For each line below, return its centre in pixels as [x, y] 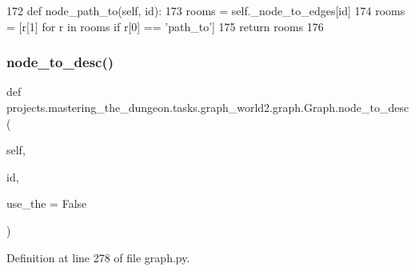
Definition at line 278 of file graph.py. [98, 257]
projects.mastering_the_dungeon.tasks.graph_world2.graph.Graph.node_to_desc [208, 107]
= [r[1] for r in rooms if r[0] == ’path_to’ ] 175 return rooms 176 [165, 26]
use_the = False [47, 203]
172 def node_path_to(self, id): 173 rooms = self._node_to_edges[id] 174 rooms [206, 10]
